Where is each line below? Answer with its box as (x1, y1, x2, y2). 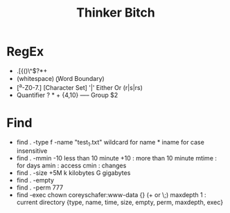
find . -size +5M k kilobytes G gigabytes (16, 169, 131, 177)
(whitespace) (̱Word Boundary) (16, 74, 105, 82)
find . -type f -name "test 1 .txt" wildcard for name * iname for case (16, 138, 205, 148)
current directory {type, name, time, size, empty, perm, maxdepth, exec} (16, 198, 223, 207)
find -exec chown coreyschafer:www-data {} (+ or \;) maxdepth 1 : (16, 191, 206, 199)
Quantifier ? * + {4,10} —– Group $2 (16, 91, 118, 99)
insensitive (16, 147, 48, 155)
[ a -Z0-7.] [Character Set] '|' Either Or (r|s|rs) (16, 82, 143, 91)
